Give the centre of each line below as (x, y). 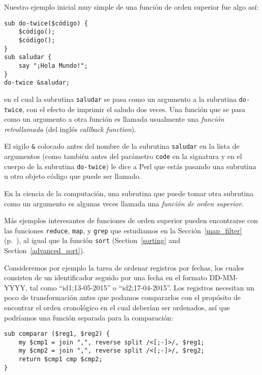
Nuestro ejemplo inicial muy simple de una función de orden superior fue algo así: (132, 7)
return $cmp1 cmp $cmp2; (61, 359)
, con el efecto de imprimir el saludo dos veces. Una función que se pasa (134, 109)
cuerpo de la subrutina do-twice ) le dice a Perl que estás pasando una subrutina (130, 166)
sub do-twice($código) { (46, 23)
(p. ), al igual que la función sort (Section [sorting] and (92, 240)
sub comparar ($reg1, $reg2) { (57, 334)
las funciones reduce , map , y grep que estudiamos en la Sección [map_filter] (123, 230)
